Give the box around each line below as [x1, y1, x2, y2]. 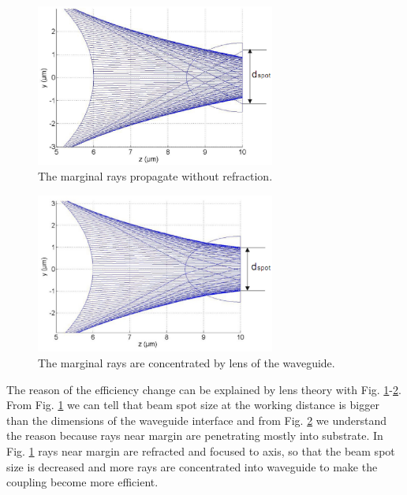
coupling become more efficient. [6, 474, 159, 490]
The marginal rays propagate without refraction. [38, 167, 273, 184]
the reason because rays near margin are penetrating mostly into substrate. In [6, 427, 383, 444]
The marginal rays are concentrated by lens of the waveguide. [38, 354, 335, 370]
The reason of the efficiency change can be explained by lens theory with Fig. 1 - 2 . [6, 381, 401, 397]
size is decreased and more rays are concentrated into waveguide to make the [6, 458, 378, 475]
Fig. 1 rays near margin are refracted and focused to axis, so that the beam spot [6, 442, 395, 459]
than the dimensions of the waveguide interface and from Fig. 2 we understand [6, 411, 386, 428]
